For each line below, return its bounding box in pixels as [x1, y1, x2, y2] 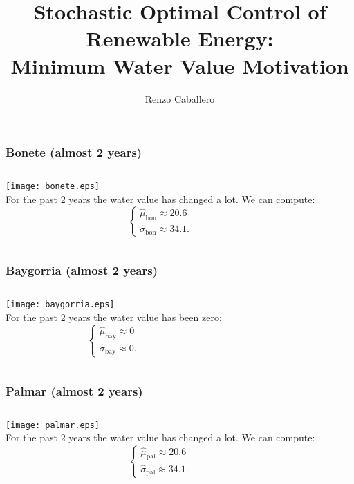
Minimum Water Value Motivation [10, 51, 349, 79]
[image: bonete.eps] [6, 182, 100, 192]
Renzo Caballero [145, 91, 215, 106]
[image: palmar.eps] [6, 420, 100, 430]
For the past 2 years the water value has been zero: [6, 309, 222, 324]
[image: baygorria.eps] [6, 300, 115, 310]
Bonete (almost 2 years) [6, 144, 142, 161]
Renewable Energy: [86, 24, 274, 52]
